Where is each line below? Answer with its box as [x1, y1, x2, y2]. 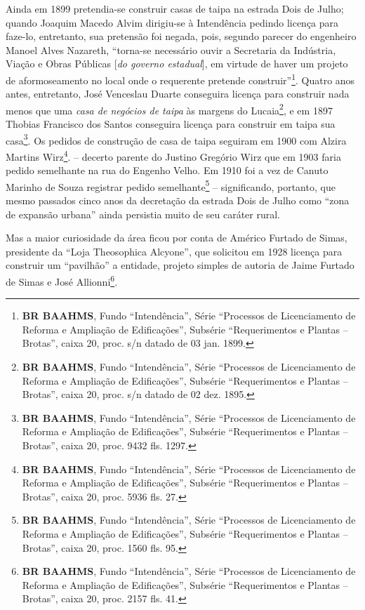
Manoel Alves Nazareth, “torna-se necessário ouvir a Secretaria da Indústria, [6, 42, 336, 57]
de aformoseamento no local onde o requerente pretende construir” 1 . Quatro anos [6, 70, 355, 87]
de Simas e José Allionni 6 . [6, 272, 118, 289]
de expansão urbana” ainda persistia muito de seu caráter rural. [6, 206, 281, 221]
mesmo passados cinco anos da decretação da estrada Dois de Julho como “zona [6, 193, 350, 207]
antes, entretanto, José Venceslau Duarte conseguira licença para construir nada [6, 86, 350, 101]
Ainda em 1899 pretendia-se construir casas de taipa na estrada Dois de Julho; [6, 1, 344, 15]
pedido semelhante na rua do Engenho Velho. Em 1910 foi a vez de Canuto [6, 163, 328, 178]
